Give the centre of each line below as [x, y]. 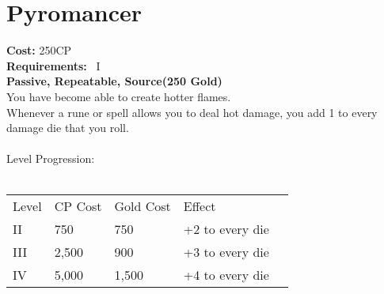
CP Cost [78, 206]
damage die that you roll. [68, 128]
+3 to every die [226, 252]
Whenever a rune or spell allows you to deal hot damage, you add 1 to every [192, 112]
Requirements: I [53, 65]
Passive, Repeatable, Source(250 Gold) [114, 81]
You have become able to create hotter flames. [119, 96]
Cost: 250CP [39, 50]
